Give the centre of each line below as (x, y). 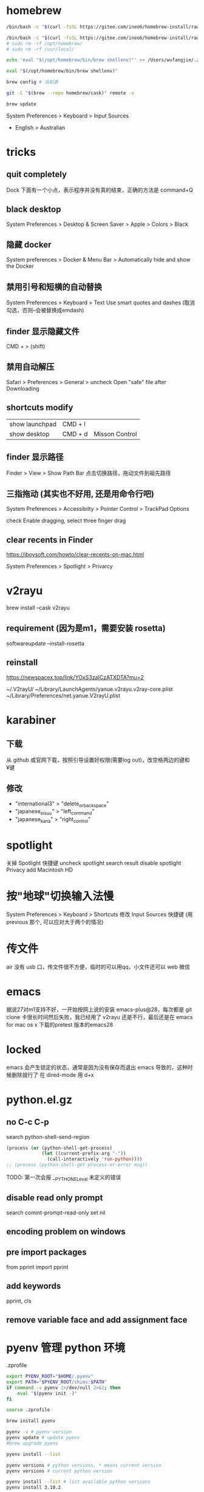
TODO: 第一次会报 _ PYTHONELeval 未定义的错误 (64, 1178)
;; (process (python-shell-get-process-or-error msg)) (77, 1165)
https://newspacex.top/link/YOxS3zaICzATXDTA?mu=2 (75, 677)
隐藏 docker (29, 245)
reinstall (22, 663)
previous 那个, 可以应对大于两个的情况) (55, 922)
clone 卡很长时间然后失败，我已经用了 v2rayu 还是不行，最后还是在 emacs (100, 1017)
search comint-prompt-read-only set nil (56, 1213)
